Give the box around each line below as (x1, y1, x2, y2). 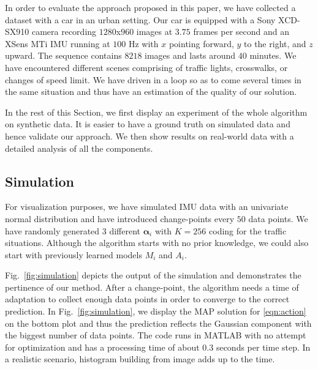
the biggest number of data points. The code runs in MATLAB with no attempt (5, 329, 306, 341)
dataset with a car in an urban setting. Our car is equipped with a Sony (5, 13, 276, 26)
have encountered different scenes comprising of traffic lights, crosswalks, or (5, 61, 288, 73)
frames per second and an (193, 25, 289, 38)
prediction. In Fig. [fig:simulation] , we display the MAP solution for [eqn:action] (5, 305, 306, 318)
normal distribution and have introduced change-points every (5, 212, 235, 225)
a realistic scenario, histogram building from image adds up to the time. (5, 352, 275, 365)
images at (136, 25, 173, 38)
